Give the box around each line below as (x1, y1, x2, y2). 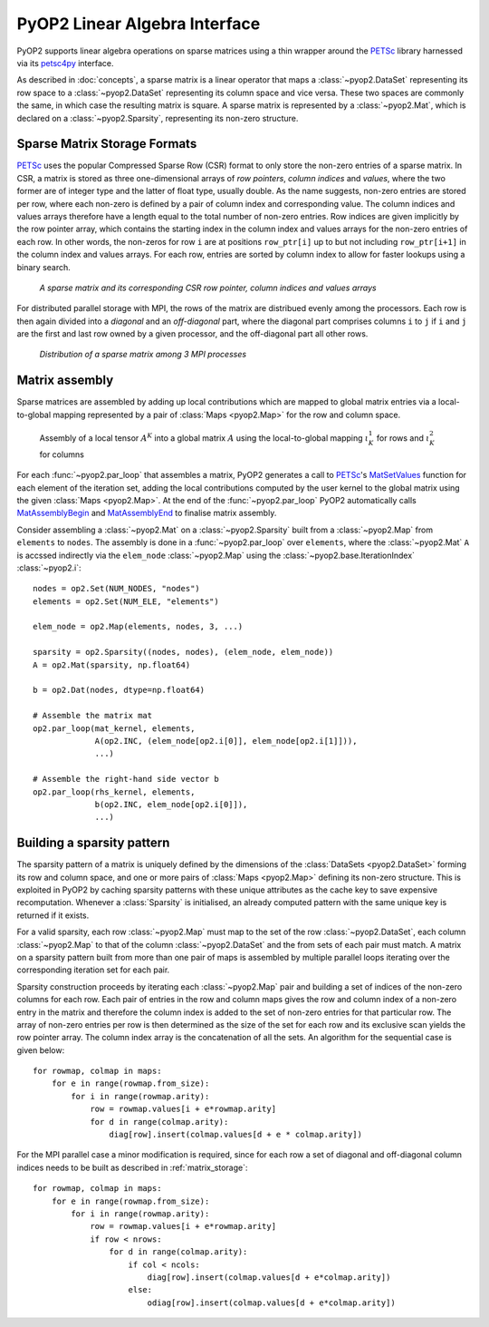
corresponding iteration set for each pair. (16, 964, 170, 975)
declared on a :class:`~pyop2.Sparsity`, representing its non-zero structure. (16, 112, 299, 123)
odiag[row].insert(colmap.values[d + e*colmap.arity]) (147, 1297, 396, 1308)
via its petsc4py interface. (16, 57, 114, 68)
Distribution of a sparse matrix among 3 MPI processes (39, 349, 247, 360)
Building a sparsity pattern (16, 835, 170, 851)
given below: (16, 1044, 65, 1056)
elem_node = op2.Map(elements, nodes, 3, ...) (33, 621, 244, 632)
